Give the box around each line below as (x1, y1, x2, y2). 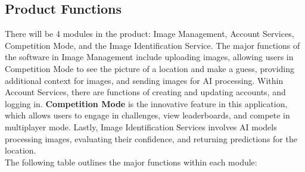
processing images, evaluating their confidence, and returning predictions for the (5, 132, 297, 145)
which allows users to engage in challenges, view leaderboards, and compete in (5, 109, 290, 121)
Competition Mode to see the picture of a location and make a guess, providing (5, 62, 295, 74)
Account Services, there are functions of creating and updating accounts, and (5, 86, 286, 98)
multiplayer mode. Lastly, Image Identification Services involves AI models (5, 120, 277, 133)
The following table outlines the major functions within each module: (5, 155, 257, 168)
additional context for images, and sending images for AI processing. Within (5, 74, 284, 86)
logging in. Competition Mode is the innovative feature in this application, (5, 97, 288, 110)
